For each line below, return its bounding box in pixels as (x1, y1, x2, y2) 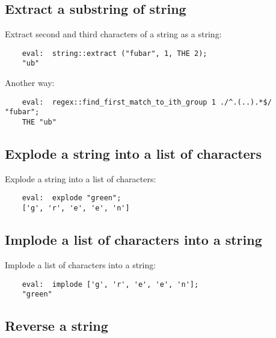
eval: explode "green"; (22, 194, 121, 203)
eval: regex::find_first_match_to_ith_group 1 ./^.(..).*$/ (22, 97, 272, 106)
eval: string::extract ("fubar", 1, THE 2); (22, 49, 207, 58)
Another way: (5, 76, 55, 89)
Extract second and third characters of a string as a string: (5, 28, 222, 40)
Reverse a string (5, 316, 108, 335)
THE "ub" (22, 118, 57, 127)
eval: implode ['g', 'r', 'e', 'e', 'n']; (22, 280, 199, 289)
